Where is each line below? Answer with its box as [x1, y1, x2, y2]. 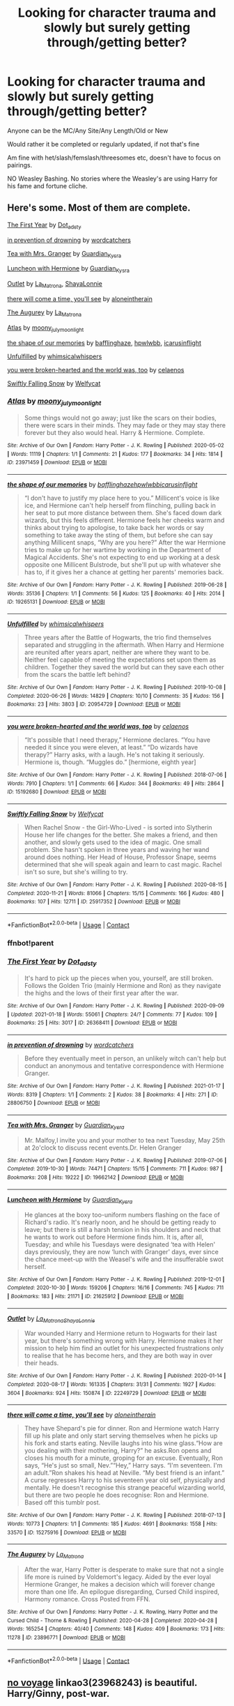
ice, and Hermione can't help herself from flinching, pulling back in [24, 501, 216, 510]
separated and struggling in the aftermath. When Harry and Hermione [24, 641, 224, 649]
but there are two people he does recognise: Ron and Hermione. [24, 1491, 209, 1500]
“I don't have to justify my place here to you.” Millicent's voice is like [24, 494, 220, 503]
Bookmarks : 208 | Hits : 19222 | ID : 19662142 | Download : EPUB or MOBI [7, 1174, 185, 1181]
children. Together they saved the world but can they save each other [24, 663, 224, 671]
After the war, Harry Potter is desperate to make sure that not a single [24, 1565, 224, 1574]
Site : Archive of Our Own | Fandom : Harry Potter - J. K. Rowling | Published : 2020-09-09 [7, 1003, 225, 1010]
